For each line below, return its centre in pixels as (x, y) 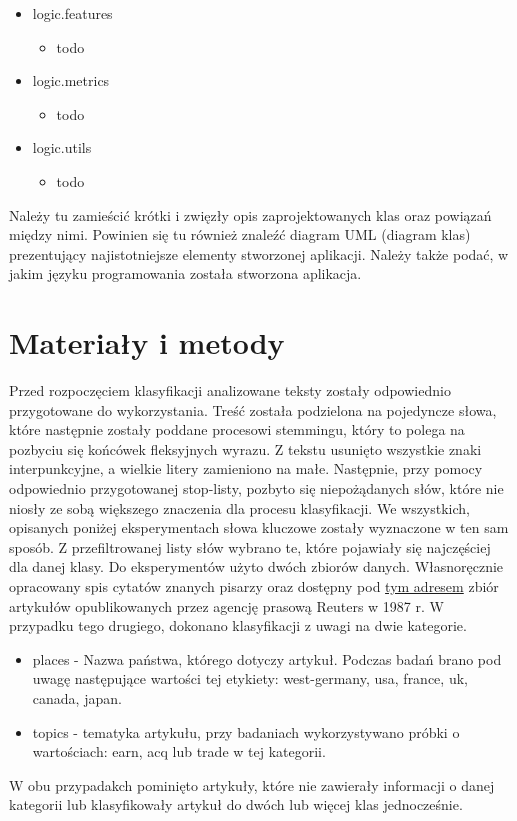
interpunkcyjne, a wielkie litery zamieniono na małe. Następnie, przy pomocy (246, 468)
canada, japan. (77, 697)
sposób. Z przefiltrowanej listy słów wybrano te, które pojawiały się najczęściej (250, 546)
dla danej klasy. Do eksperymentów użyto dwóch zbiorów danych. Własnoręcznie (256, 566)
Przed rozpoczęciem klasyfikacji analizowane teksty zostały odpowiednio (230, 390)
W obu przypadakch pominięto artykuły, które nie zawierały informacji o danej (252, 784)
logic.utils (62, 147)
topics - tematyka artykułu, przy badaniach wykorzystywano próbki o (246, 731)
